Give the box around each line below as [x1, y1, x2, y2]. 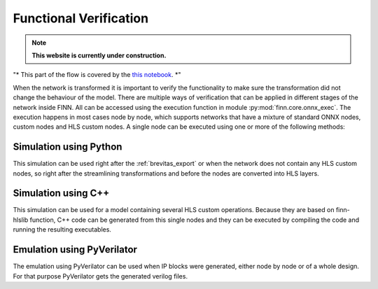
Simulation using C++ [13, 188, 110, 199]
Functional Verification [13, 10, 149, 26]
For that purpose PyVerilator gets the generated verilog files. [13, 272, 188, 280]
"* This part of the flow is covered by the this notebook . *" [13, 71, 181, 79]
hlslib [13, 216, 29, 224]
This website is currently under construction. [31, 51, 167, 59]
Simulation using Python [13, 141, 122, 153]
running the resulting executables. [13, 225, 112, 234]
